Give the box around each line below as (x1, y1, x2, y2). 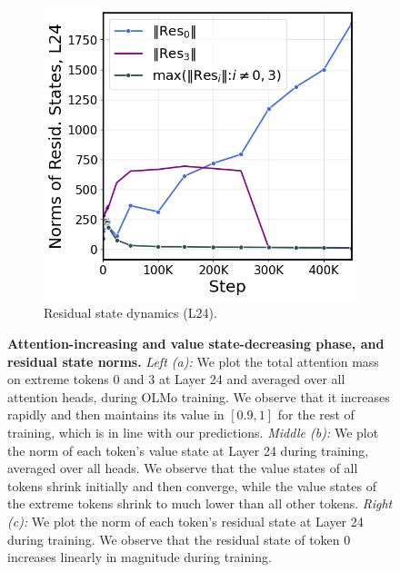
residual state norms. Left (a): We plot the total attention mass (7, 351, 379, 370)
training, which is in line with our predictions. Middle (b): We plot (7, 422, 379, 441)
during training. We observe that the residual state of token (7, 529, 340, 548)
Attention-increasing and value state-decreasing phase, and (7, 334, 385, 353)
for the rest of (277, 405, 355, 424)
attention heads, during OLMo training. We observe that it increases (7, 387, 390, 406)
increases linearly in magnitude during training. (7, 547, 272, 567)
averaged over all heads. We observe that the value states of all (7, 459, 358, 478)
